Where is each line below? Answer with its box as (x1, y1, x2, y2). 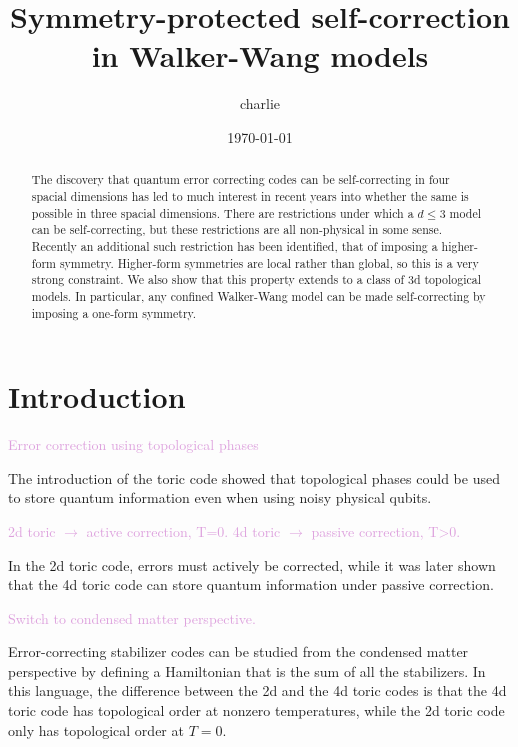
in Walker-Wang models (91, 35, 429, 76)
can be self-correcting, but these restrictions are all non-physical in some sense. (31, 221, 443, 238)
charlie (239, 93, 281, 114)
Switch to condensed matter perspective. (8, 607, 256, 628)
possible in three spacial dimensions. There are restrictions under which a (31, 204, 414, 221)
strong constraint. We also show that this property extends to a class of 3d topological (31, 271, 481, 288)
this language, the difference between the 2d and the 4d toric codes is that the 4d (8, 680, 507, 701)
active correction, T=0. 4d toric (86, 520, 281, 541)
